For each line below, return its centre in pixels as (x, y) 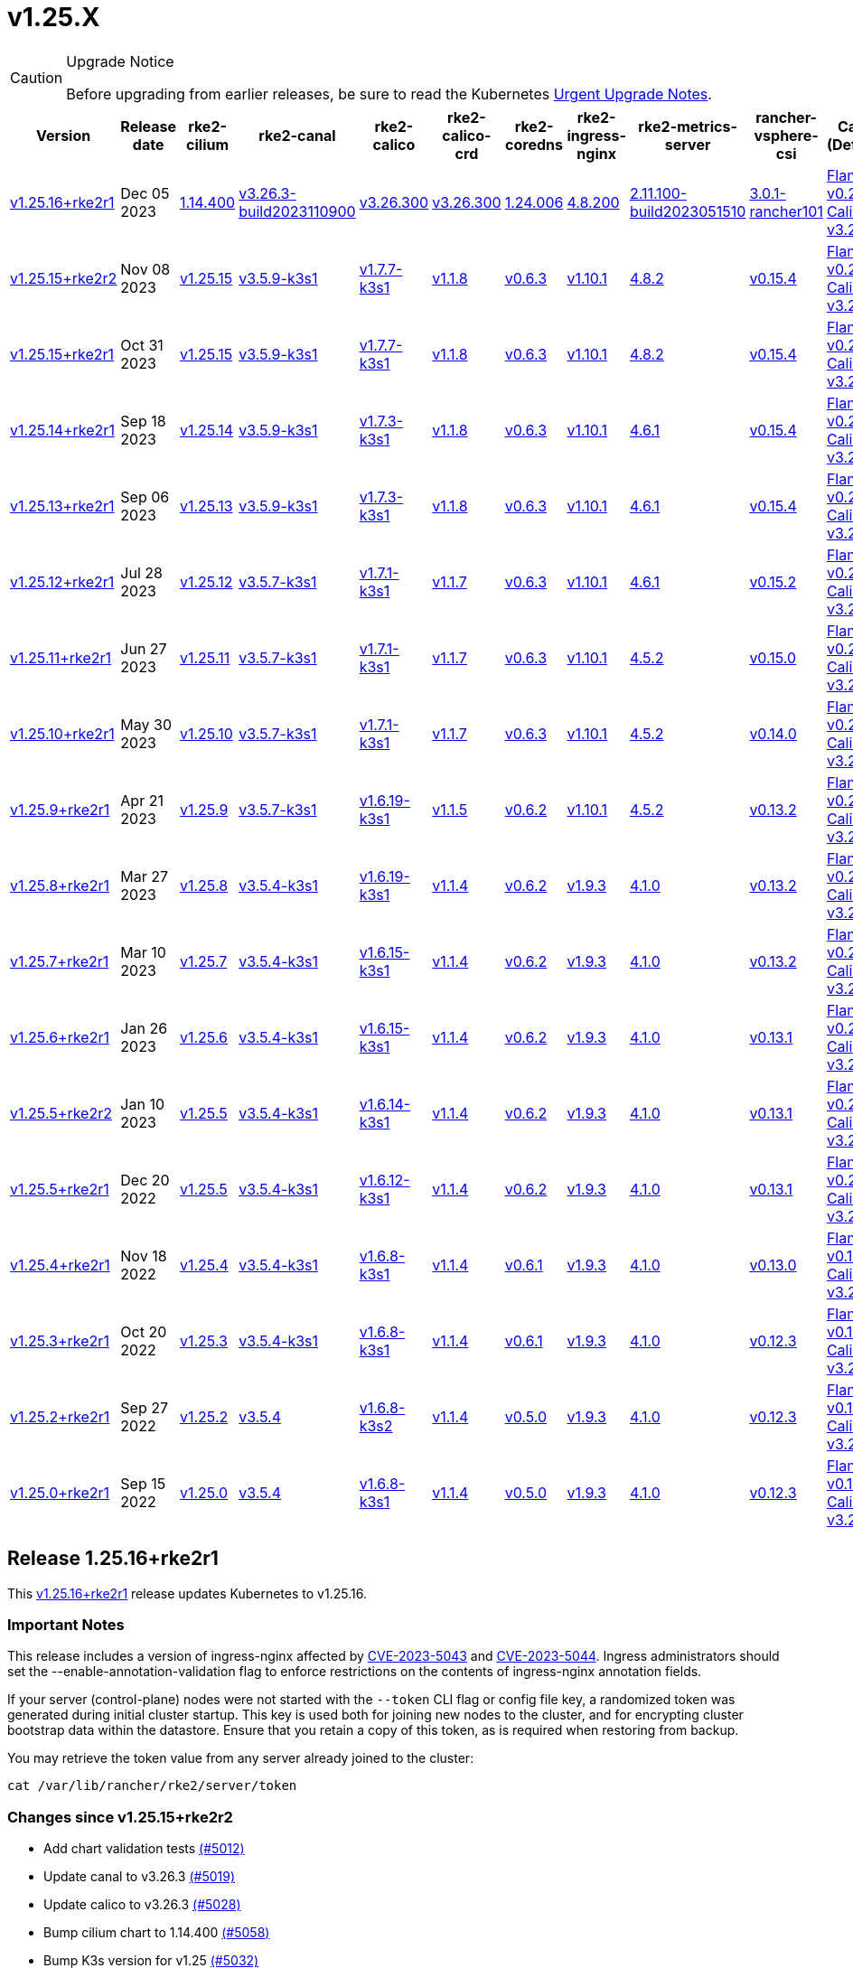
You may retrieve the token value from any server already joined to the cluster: (241, 1758)
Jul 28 (141, 572)
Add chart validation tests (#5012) (144, 1849)
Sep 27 (145, 1407)
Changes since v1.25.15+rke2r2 (120, 1817)
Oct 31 (142, 345)
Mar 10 (143, 952)
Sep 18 (143, 421)
